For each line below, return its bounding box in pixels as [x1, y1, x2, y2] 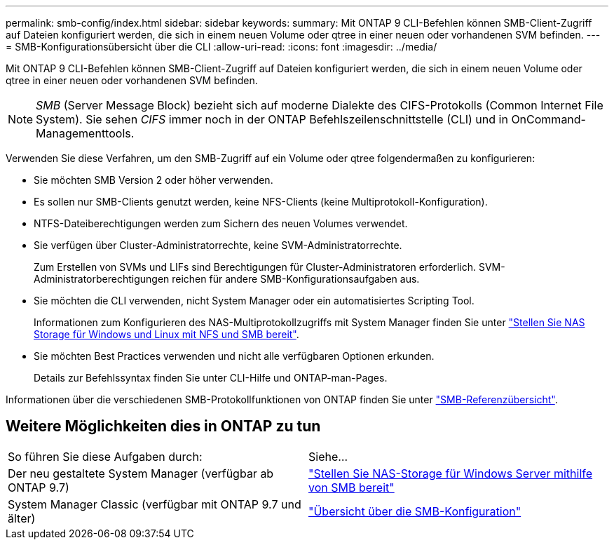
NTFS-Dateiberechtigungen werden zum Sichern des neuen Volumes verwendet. [34, 217, 408, 229]
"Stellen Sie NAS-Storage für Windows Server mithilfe [308, 466, 593, 480]
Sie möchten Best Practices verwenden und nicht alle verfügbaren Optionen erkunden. [34, 350, 435, 362]
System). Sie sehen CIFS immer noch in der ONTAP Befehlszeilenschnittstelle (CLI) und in [36, 112, 508, 126]
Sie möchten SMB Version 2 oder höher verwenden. [34, 174, 273, 186]
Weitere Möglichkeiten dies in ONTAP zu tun [6, 417, 321, 436]
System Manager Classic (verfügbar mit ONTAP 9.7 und [8, 497, 301, 511]
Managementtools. [36, 126, 135, 140]
